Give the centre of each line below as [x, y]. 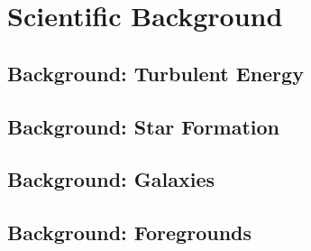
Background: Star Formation [144, 126]
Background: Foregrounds [130, 232]
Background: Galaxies [111, 179]
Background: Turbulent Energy [155, 73]
